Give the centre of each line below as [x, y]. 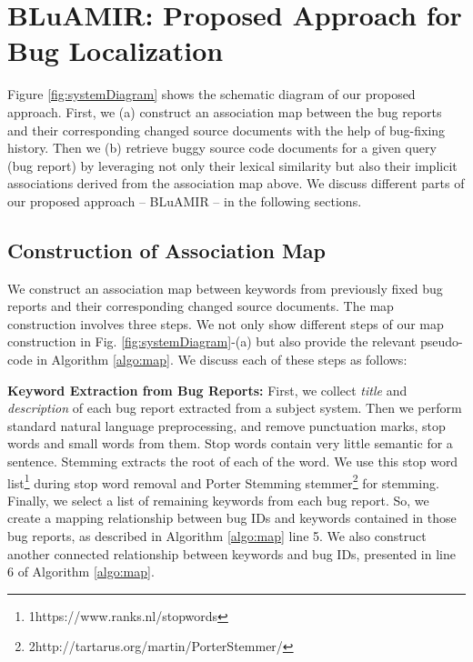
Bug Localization [116, 50]
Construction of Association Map [167, 250]
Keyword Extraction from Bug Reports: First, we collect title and [207, 390]
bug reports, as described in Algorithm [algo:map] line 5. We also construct [217, 536]
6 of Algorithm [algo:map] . [81, 572]
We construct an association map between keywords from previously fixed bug [225, 288]
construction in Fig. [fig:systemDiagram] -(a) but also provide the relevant [212, 341]
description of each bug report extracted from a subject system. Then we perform [235, 408]
